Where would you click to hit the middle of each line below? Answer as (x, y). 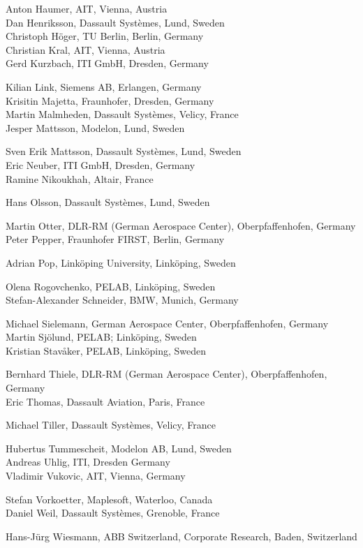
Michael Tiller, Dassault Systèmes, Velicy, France (111, 425)
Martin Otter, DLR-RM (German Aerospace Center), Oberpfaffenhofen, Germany (181, 225)
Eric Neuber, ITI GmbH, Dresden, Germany (101, 164)
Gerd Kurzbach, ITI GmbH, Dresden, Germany (107, 63)
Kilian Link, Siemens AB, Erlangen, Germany (104, 86)
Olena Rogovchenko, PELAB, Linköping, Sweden (111, 286)
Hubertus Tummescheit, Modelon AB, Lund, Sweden (119, 448)
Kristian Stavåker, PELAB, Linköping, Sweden (106, 350)
